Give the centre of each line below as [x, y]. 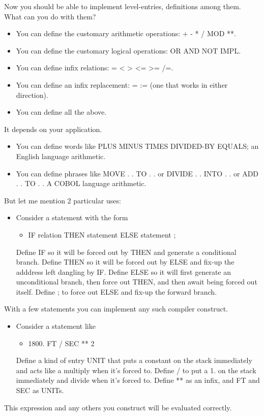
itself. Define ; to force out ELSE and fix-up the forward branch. [116, 291]
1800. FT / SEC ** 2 [61, 343]
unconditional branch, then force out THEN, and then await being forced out [137, 282]
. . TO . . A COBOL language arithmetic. [81, 183]
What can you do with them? [50, 16]
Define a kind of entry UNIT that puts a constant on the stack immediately [134, 360]
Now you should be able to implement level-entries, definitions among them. [123, 6]
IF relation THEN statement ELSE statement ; [102, 234]
